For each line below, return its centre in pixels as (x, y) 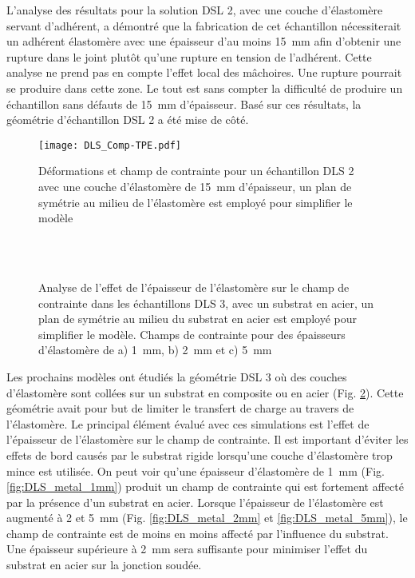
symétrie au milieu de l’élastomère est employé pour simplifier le (196, 202)
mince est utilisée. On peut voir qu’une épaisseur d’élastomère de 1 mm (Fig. (196, 470)
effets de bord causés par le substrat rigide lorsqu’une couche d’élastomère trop (200, 454)
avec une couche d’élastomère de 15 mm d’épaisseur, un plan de (195, 186)
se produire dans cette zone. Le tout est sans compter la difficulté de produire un (205, 88)
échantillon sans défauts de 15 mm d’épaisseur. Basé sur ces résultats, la (184, 104)
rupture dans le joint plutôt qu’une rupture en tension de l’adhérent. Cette (189, 56)
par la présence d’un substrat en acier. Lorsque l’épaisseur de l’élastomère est (195, 502)
